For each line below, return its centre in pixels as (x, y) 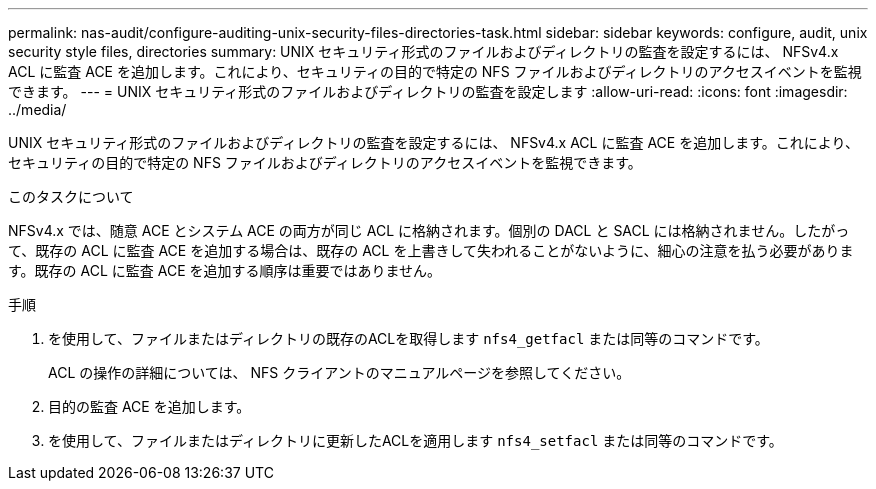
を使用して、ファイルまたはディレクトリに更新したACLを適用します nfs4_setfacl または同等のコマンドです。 (415, 440)
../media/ (37, 109)
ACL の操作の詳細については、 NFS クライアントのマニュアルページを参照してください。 (339, 372)
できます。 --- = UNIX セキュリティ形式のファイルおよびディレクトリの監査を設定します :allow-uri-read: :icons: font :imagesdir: (428, 91)
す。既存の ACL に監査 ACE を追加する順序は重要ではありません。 (225, 270)
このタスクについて (71, 196)
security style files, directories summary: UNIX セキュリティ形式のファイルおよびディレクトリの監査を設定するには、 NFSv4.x (423, 51)
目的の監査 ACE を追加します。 (149, 406)
